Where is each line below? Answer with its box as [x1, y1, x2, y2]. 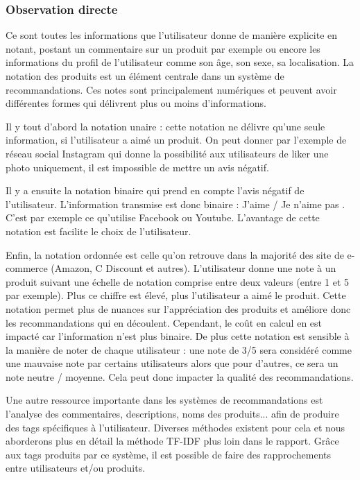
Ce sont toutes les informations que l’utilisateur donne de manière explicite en [6, 28, 338, 42]
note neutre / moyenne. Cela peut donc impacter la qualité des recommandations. [6, 369, 354, 384]
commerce [6, 261, 48, 275]
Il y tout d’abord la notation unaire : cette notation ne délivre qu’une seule [6, 119, 325, 133]
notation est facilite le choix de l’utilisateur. [6, 223, 191, 238]
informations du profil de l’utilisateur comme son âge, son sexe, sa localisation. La [6, 55, 354, 69]
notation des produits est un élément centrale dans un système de [6, 69, 284, 83]
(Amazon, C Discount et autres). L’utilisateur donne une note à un [51, 261, 336, 275]
